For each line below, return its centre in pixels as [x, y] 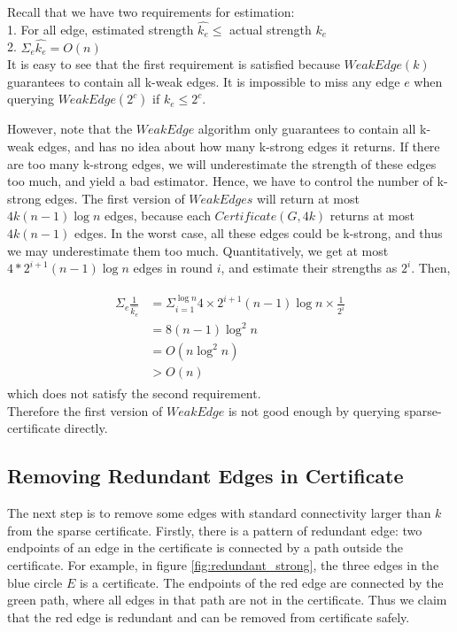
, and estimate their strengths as [309, 268]
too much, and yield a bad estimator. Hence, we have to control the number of [220, 181]
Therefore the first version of [85, 410]
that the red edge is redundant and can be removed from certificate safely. [209, 617]
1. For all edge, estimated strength [101, 29]
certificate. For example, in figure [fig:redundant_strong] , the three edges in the [223, 564]
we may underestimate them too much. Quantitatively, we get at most [198, 250]
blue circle [35, 582]
